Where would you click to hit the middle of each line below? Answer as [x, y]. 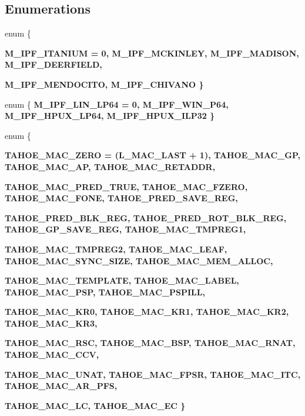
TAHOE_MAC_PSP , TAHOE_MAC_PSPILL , [105, 292]
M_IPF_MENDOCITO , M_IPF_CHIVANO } [104, 84]
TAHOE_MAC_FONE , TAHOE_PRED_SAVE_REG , [121, 198]
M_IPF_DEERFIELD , [53, 64]
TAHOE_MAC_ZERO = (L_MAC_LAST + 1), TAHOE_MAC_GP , [153, 155]
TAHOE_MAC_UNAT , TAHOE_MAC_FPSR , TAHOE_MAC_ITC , [153, 374]
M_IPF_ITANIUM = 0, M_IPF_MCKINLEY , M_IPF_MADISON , [152, 53]
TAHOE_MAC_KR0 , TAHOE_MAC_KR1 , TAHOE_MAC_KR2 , [147, 312]
